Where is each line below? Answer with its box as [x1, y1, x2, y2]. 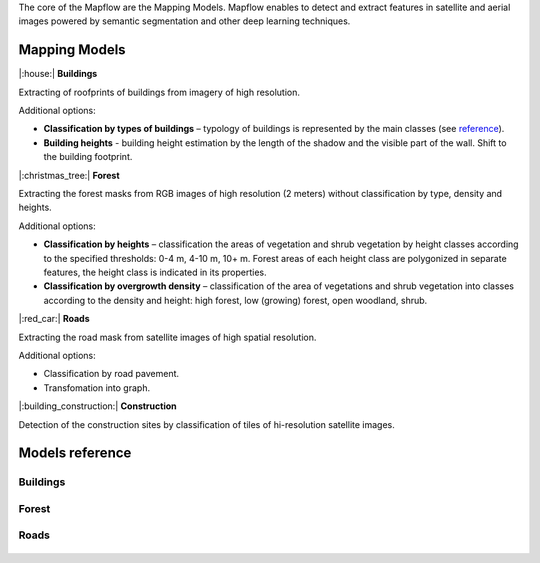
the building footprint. [43, 151, 133, 163]
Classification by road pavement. [43, 368, 180, 380]
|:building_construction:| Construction [18, 400, 177, 412]
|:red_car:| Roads [18, 313, 90, 325]
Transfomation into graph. [43, 381, 150, 394]
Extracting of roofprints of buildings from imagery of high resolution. [18, 86, 300, 98]
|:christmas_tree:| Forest [18, 169, 120, 181]
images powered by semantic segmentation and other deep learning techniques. [18, 15, 351, 27]
